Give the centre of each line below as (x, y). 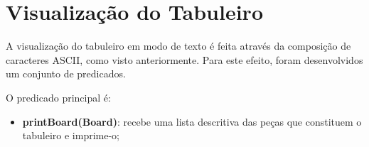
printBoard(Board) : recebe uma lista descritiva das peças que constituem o (192, 121)
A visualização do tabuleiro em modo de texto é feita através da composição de (178, 46)
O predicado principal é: (58, 97)
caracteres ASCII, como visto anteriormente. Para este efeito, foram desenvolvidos (184, 59)
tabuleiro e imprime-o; (71, 135)
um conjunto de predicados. (66, 73)
